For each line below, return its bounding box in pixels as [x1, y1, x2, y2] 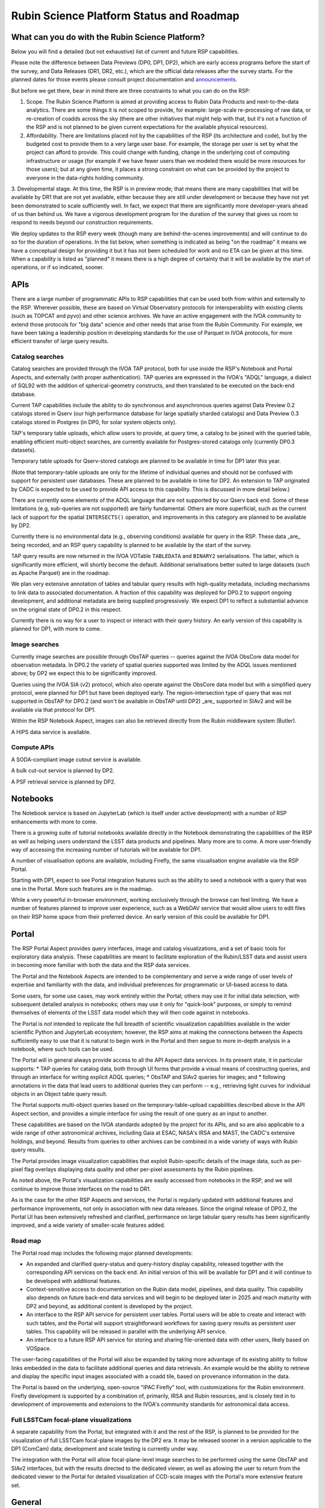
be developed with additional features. [26, 1277, 122, 1284]
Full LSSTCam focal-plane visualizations [11, 1415, 132, 1424]
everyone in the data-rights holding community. [26, 174, 144, 181]
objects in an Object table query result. [11, 1090, 108, 1097]
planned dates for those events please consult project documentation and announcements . [11, 76, 238, 83]
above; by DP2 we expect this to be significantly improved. [11, 670, 157, 677]
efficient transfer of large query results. [11, 338, 109, 345]
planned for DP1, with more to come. [11, 625, 102, 633]
